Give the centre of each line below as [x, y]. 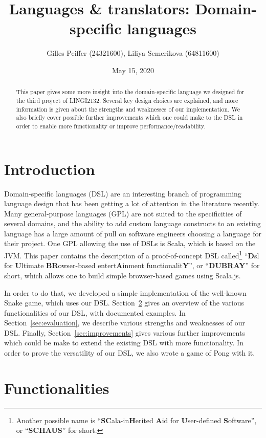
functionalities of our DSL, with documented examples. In [95, 312]
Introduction [50, 169]
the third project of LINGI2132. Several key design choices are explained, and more [127, 100]
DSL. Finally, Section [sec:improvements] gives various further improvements [125, 332]
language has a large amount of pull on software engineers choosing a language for [133, 233]
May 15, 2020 [133, 70]
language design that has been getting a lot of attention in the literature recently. [132, 203]
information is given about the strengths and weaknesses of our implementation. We [128, 109]
